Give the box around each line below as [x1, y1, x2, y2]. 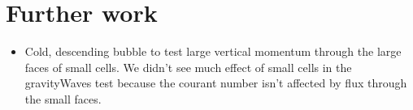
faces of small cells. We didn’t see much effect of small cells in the [24, 58, 352, 75]
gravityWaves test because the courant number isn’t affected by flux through [24, 74, 407, 91]
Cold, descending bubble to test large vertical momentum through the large [24, 43, 402, 60]
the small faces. [24, 90, 102, 107]
